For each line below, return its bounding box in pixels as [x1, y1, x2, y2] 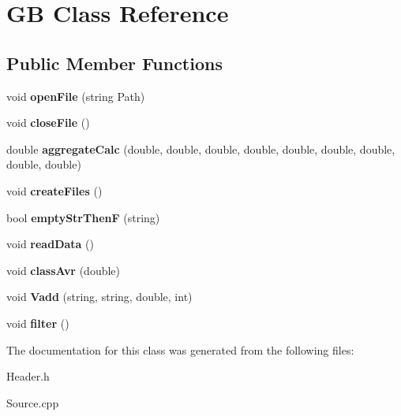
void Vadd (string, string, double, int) [6, 288, 193, 305]
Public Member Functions [6, 50, 223, 75]
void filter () [6, 314, 69, 331]
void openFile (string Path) [6, 87, 145, 104]
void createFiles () [6, 182, 103, 199]
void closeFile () [6, 114, 90, 131]
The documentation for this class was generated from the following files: [6, 341, 354, 358]
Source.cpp [6, 394, 59, 410]
